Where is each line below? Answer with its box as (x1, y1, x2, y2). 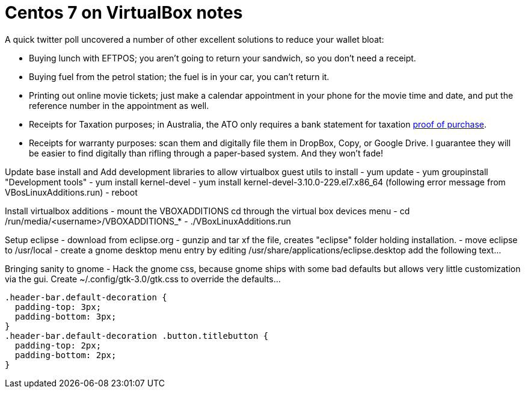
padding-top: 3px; (14, 302, 102, 312)
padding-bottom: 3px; (14, 311, 117, 321)
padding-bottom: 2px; (14, 350, 117, 360)
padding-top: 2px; (14, 340, 102, 350)
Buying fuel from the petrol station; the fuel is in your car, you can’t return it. (29, 71, 330, 82)
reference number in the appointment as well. (29, 100, 209, 111)
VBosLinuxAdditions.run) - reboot (5, 187, 138, 197)
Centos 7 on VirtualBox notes (5, 2, 243, 23)
